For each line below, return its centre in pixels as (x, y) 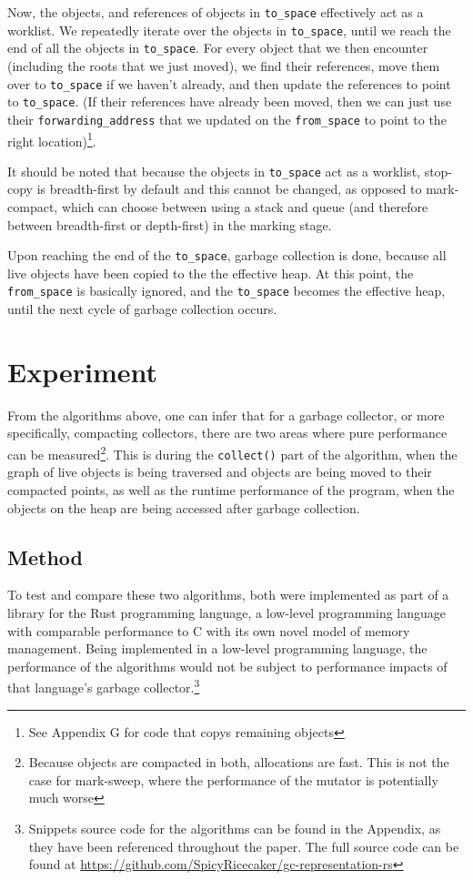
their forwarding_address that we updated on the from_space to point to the (227, 119)
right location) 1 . (52, 139)
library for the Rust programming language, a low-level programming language (227, 612)
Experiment (83, 371)
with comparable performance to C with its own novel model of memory (209, 630)
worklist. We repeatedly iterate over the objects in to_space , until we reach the (229, 30)
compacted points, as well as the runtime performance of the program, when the (231, 489)
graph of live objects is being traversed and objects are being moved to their (220, 472)
